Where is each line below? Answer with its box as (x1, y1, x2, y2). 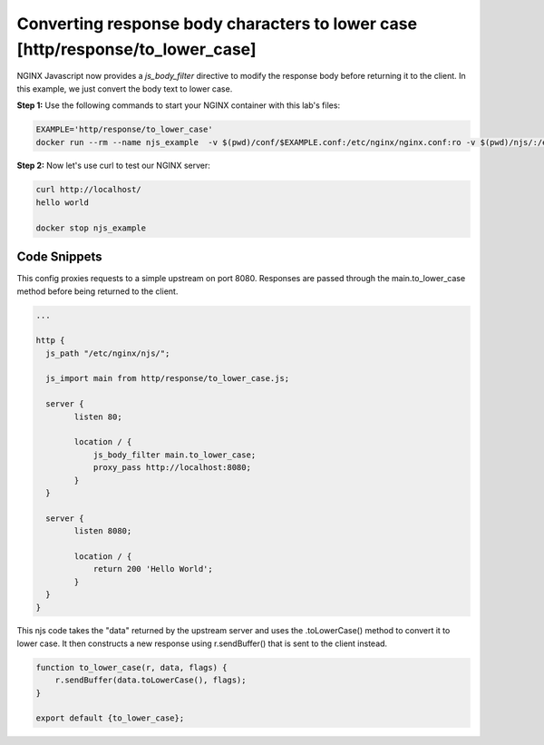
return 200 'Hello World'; (92, 564, 213, 574)
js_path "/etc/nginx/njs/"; (45, 348, 170, 358)
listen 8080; (73, 526, 132, 536)
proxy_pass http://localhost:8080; (92, 463, 251, 473)
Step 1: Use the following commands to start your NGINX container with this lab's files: (16, 100, 340, 111)
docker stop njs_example (35, 222, 147, 233)
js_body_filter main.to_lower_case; (92, 449, 257, 460)
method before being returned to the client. (16, 286, 179, 297)
